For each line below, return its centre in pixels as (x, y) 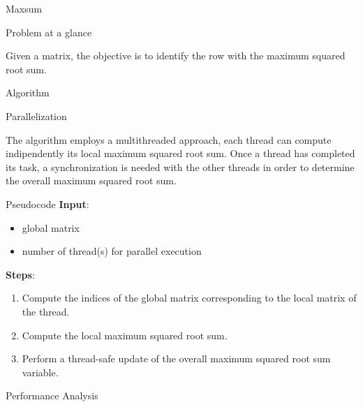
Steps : (20, 274)
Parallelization (36, 116)
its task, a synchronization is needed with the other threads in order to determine (180, 166)
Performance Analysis (52, 395)
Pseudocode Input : (47, 203)
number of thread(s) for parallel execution (112, 251)
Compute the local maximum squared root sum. (125, 335)
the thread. (46, 311)
